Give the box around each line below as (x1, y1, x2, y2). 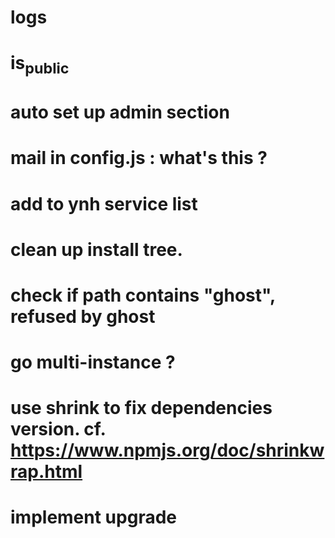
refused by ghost (10, 305, 156, 328)
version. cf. (10, 418, 106, 441)
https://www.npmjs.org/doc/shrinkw (10, 439, 325, 462)
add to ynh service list (10, 192, 198, 215)
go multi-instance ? (10, 351, 176, 374)
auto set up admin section (10, 101, 230, 124)
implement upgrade (10, 506, 177, 529)
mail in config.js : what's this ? (10, 147, 268, 170)
